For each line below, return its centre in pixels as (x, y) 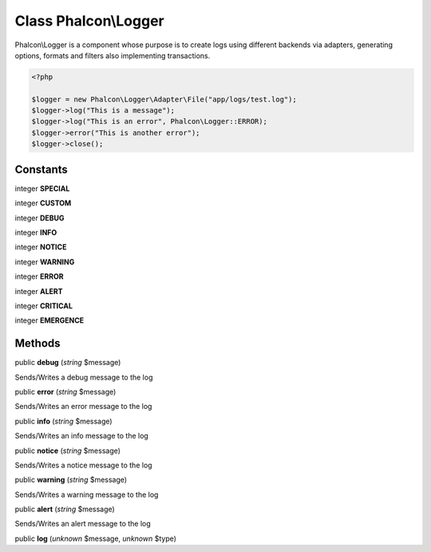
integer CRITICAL (44, 306)
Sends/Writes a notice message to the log (83, 465)
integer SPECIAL (42, 189)
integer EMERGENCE (49, 320)
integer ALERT (39, 291)
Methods (38, 344)
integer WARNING (45, 262)
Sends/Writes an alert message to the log (83, 524)
